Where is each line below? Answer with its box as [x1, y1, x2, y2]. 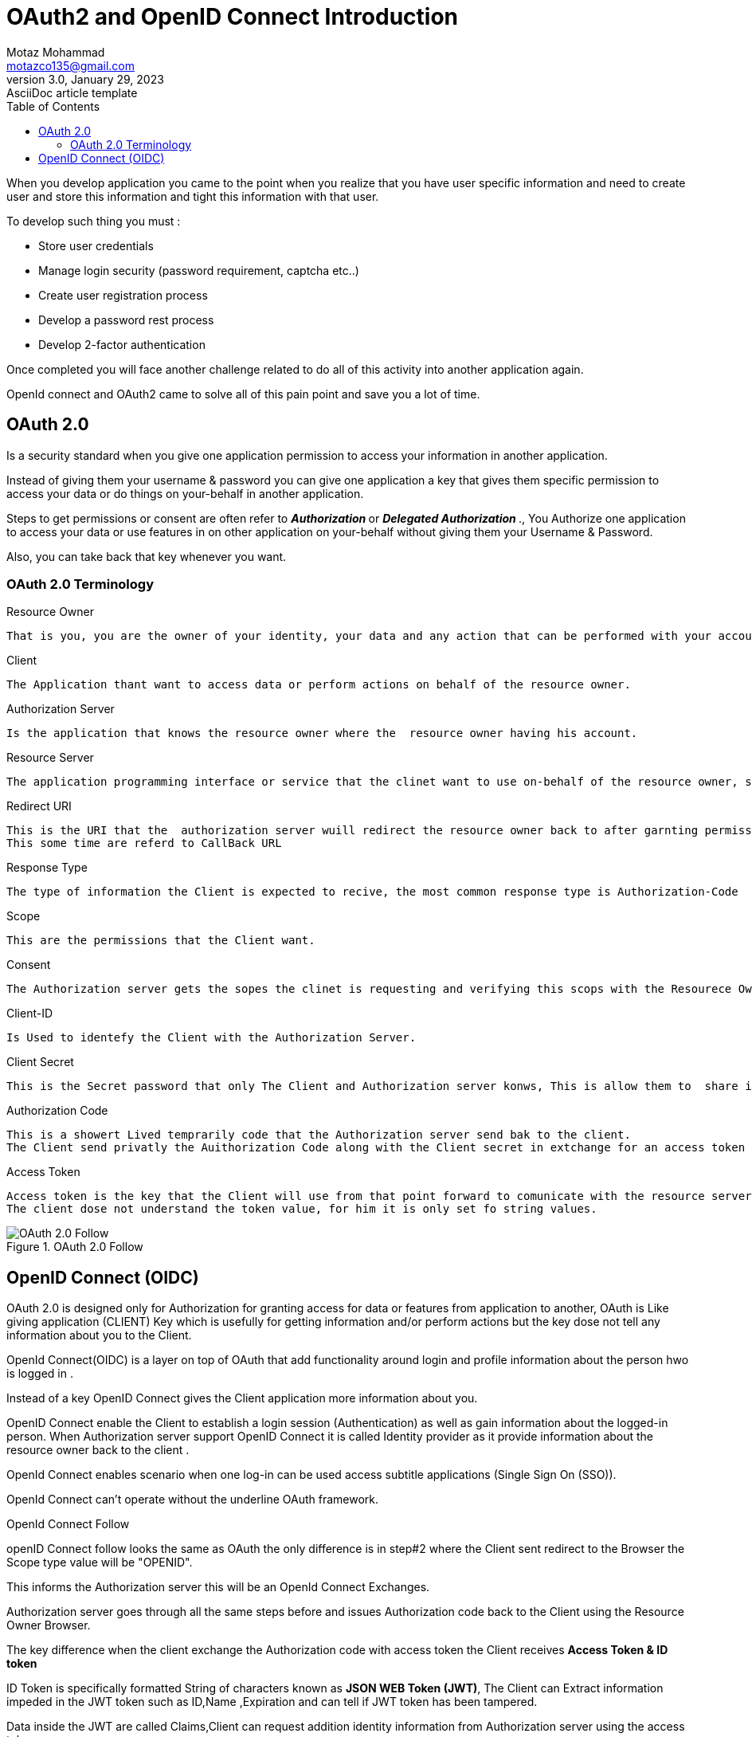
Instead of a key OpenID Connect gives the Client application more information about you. [6, 1391, 478, 1406]
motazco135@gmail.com [6, 58, 135, 73]
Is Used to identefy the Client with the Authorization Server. [6, 1031, 417, 1045]
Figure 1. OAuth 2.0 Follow [6, 1240, 143, 1254]
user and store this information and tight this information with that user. [6, 189, 379, 203]
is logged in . [6, 1366, 73, 1381]
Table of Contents [6, 99, 100, 113]
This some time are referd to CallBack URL [6, 837, 282, 850]
